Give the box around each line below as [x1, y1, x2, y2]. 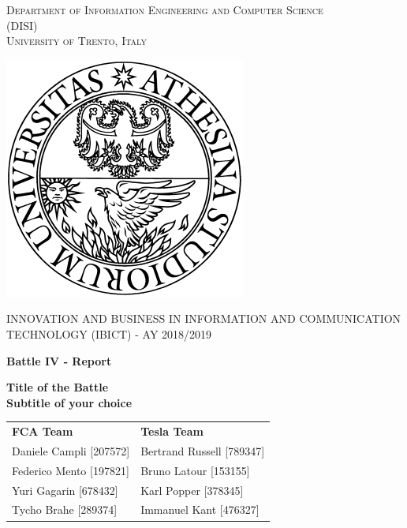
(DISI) [6, 17, 38, 33]
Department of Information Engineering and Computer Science [6, 2, 323, 17]
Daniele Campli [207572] [12, 442, 130, 459]
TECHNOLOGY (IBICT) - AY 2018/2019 [6, 325, 212, 342]
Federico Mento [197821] [12, 462, 129, 478]
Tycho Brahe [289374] [12, 501, 118, 518]
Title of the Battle [6, 379, 109, 395]
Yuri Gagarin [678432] [12, 481, 118, 498]
